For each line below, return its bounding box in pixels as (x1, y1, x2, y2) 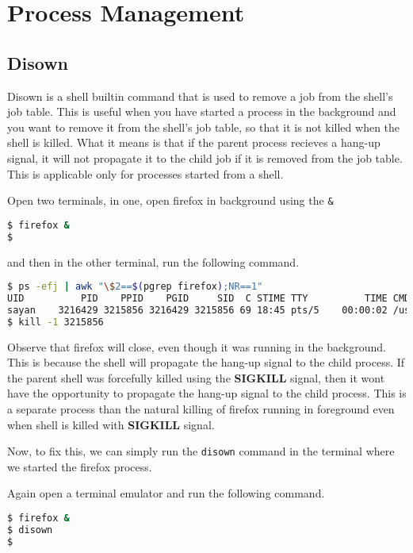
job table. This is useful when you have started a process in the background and (7, 103, 396, 120)
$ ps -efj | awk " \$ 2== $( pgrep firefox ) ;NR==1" (7, 281, 263, 293)
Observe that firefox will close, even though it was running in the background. (7, 338, 386, 355)
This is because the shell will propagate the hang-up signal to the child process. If (7, 354, 405, 371)
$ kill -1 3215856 (7, 316, 104, 328)
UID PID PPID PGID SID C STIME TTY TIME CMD (7, 293, 411, 305)
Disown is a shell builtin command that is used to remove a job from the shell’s (7, 87, 393, 104)
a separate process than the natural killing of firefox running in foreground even (7, 401, 395, 417)
